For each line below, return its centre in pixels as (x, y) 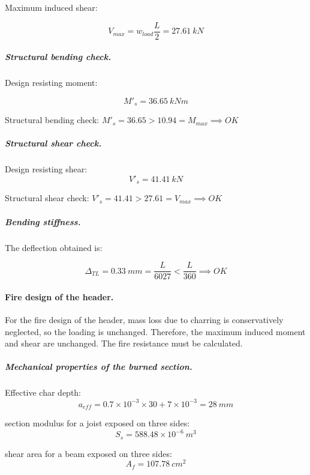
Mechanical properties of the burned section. (99, 367)
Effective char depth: (43, 392)
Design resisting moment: (51, 83)
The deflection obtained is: (54, 247)
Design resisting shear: (46, 169)
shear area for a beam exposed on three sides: (88, 453)
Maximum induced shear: (51, 7)
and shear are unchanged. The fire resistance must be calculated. (124, 343)
